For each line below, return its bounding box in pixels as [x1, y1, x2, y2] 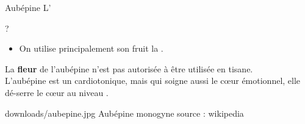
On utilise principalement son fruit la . [19, 42, 163, 55]
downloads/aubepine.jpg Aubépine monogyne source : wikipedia [5, 106, 244, 119]
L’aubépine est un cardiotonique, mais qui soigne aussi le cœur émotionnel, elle [5, 74, 301, 87]
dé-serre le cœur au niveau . [5, 86, 109, 98]
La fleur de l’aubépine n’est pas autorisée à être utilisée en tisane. [5, 62, 253, 75]
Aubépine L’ [5, 1, 51, 13]
